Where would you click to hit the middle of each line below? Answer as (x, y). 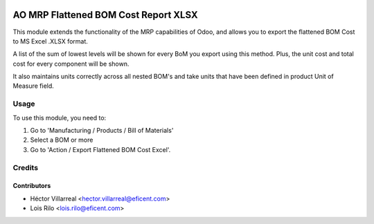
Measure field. (34, 86)
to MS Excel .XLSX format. (50, 41)
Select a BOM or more (62, 140)
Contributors (32, 186)
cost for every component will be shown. (71, 64)
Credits (25, 167)
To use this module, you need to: (60, 118)
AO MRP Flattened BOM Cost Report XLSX (105, 15)
